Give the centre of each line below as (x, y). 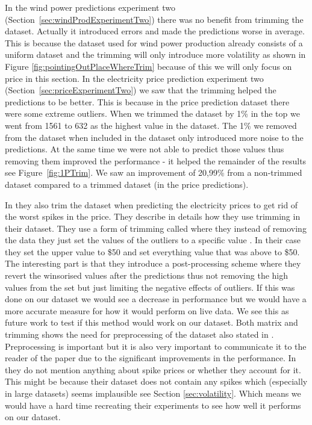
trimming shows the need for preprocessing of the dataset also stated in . (139, 334)
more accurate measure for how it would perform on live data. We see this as (147, 310)
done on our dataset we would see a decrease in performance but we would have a (156, 299)
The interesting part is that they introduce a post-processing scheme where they (153, 263)
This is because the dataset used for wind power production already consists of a (154, 42)
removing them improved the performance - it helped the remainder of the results (156, 160)
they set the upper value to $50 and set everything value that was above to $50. (152, 251)
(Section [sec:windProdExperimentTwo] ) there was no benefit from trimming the (154, 19)
